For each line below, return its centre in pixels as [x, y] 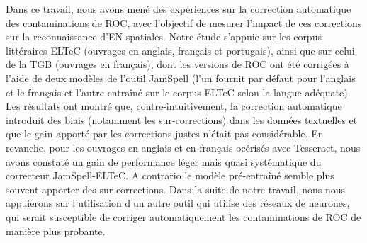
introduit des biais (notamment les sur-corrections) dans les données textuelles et [182, 119]
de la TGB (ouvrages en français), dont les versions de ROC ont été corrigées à [177, 64]
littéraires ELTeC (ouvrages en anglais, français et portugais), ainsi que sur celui [180, 50]
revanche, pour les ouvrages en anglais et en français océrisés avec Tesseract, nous [183, 147]
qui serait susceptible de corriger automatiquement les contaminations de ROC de [183, 216]
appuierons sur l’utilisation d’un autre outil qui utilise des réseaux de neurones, [178, 203]
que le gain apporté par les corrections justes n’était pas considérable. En [165, 134]
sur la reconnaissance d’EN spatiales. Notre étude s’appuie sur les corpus [164, 36]
